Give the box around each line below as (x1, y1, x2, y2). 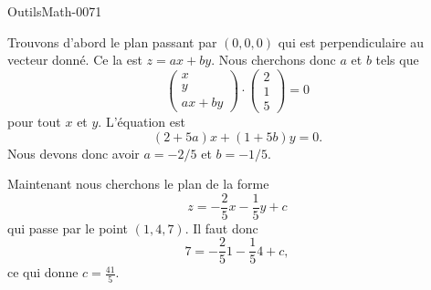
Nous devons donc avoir (7, 143, 140, 162)
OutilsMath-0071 (7, 2, 102, 20)
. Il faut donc (184, 218, 258, 237)
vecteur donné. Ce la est (7, 50, 142, 69)
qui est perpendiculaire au (278, 32, 424, 51)
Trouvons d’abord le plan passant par (7, 32, 217, 51)
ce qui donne (7, 263, 79, 282)
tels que (375, 50, 419, 69)
